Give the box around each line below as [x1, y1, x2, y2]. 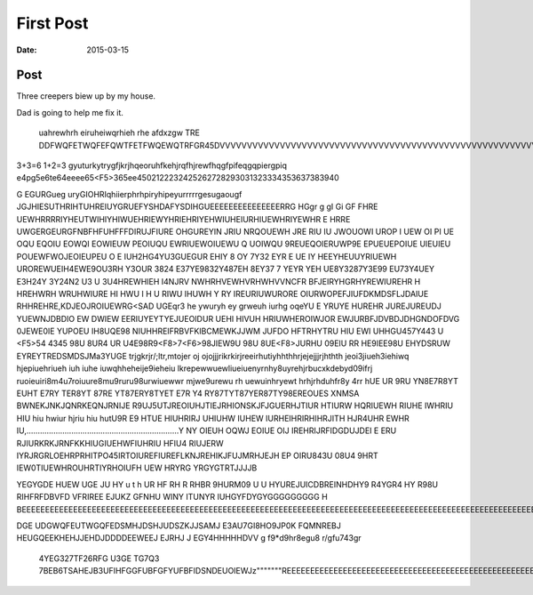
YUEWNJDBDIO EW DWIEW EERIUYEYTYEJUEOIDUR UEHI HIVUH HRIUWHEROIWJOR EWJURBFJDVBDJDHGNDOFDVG [16, 313, 460, 324]
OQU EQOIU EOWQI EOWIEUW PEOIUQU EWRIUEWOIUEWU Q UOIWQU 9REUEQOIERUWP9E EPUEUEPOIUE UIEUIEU [16, 238, 451, 249]
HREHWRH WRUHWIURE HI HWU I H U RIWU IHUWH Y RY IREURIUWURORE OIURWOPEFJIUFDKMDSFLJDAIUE [16, 288, 429, 299]
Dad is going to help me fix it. [16, 107, 123, 117]
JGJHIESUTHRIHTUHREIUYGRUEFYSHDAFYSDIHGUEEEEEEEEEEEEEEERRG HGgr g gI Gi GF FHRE [16, 201, 378, 213]
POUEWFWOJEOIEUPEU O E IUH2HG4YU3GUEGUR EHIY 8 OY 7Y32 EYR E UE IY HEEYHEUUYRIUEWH [16, 251, 397, 261]
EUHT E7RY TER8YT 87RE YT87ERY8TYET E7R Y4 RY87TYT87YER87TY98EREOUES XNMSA [16, 388, 360, 399]
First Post [16, 13, 89, 33]
